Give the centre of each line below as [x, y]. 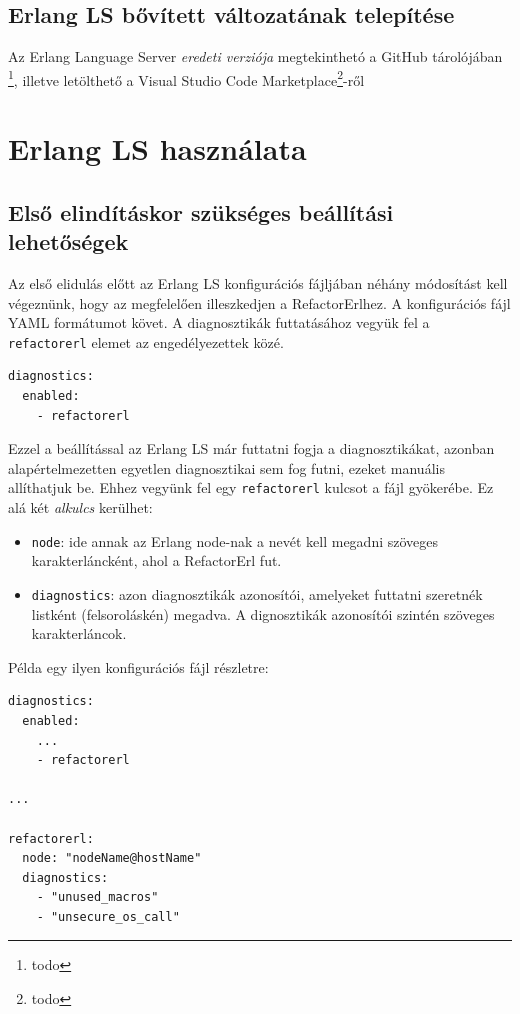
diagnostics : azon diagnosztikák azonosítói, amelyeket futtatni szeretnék [257, 593]
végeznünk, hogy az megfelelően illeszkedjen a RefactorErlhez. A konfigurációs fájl [259, 302]
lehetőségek [68, 241]
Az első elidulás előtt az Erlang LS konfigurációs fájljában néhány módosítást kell [258, 283]
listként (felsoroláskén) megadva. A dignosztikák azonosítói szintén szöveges [263, 613]
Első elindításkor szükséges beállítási [201, 211]
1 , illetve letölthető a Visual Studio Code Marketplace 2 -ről [186, 78]
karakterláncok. [79, 633]
